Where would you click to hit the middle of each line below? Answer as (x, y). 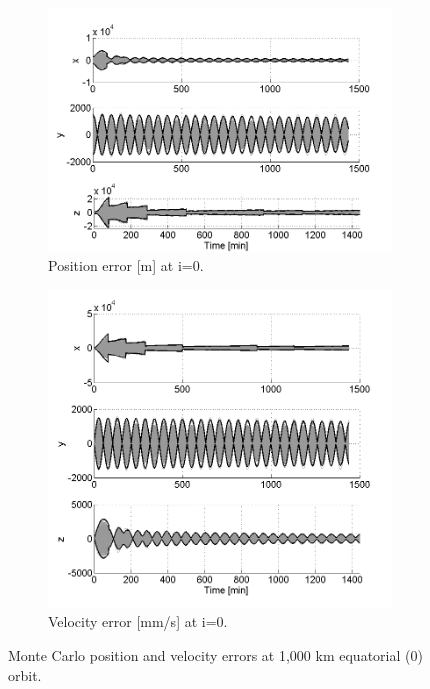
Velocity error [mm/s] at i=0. (138, 621)
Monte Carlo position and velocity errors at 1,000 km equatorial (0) (215, 655)
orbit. (25, 674)
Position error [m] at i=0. (126, 265)
